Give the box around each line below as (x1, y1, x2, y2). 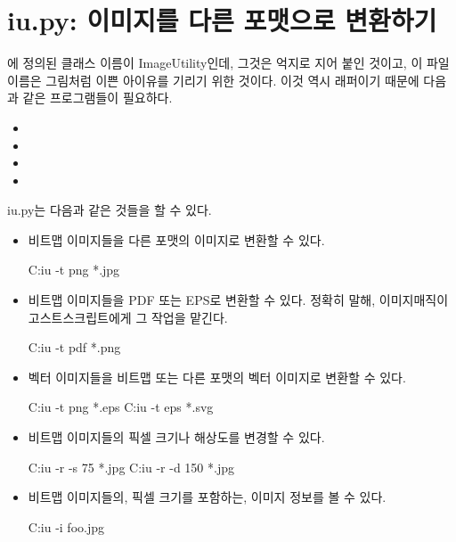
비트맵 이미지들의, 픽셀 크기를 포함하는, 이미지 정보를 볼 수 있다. (28, 488, 387, 506)
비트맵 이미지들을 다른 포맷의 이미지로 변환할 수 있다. (28, 230, 325, 249)
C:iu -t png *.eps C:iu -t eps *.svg (28, 398, 214, 416)
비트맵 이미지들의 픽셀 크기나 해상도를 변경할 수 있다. (28, 428, 325, 447)
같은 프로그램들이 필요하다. (22, 88, 173, 107)
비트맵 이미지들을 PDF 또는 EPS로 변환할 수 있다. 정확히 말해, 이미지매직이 (28, 291, 449, 309)
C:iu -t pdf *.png (28, 338, 121, 357)
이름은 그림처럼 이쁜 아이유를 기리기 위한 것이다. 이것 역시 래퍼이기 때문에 (7, 70, 419, 89)
